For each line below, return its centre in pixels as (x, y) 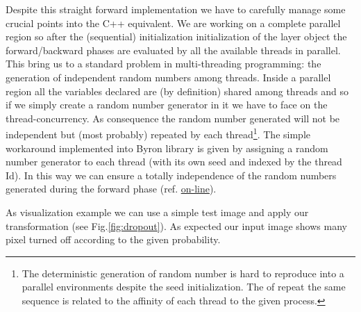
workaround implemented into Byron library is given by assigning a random (167, 148)
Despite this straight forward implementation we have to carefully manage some (176, 9)
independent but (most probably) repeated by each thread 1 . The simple (158, 133)
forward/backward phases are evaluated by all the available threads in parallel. (173, 50)
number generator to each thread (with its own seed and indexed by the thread (174, 162)
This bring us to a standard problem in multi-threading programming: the (163, 64)
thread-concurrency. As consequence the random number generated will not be (173, 118)
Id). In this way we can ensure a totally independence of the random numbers (171, 175)
